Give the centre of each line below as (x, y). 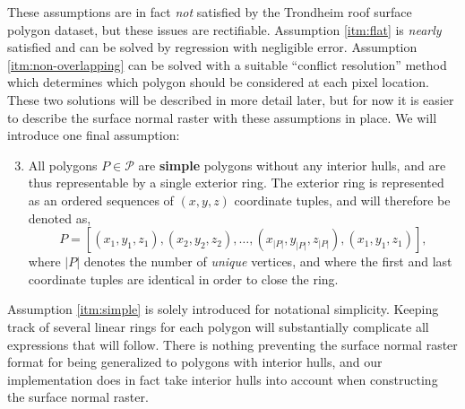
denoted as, (60, 218)
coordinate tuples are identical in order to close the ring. (183, 278)
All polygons (63, 165)
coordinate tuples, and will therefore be (342, 200)
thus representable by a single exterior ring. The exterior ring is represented (236, 183)
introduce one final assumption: (94, 135)
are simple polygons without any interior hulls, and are (292, 165)
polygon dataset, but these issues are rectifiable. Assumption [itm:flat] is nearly (224, 29)
